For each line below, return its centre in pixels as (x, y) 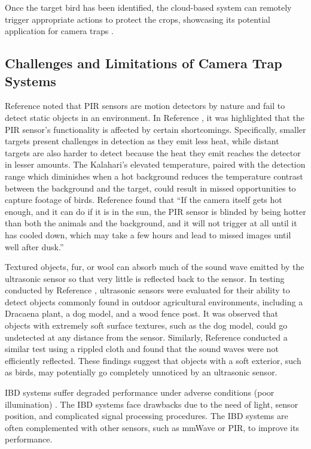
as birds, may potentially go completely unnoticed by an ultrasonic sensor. (141, 372)
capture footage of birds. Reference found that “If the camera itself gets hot (144, 200)
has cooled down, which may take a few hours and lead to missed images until (148, 234)
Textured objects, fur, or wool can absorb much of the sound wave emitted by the (155, 267)
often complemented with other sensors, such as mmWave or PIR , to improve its (152, 427)
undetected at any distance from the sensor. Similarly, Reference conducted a (146, 337)
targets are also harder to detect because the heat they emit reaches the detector (153, 152)
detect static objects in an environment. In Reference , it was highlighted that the (155, 117)
